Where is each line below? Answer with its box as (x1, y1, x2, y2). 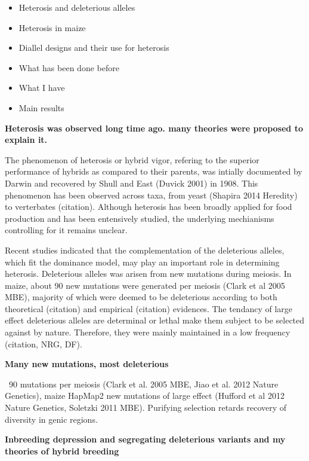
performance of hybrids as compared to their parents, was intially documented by (5, 165, 302, 178)
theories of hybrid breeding (5, 444, 119, 457)
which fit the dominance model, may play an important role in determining (5, 255, 280, 268)
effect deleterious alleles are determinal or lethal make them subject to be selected (5, 314, 305, 326)
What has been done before (18, 61, 119, 74)
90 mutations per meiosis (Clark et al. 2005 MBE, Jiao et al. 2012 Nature (8, 377, 279, 390)
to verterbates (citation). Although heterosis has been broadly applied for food (5, 200, 292, 213)
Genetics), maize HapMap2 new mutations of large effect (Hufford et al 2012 (5, 389, 285, 402)
